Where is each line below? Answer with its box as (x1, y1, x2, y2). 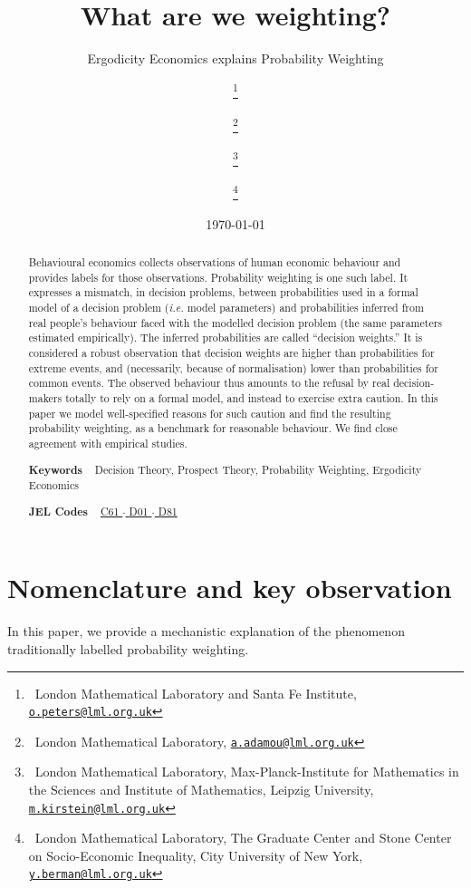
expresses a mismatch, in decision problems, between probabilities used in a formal (28, 285, 418, 300)
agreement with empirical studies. (28, 435, 187, 450)
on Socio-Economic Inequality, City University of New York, (28, 845, 363, 864)
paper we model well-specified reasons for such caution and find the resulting (28, 405, 391, 420)
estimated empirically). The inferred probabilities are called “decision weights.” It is (28, 330, 423, 345)
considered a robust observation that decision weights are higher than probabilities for (28, 345, 435, 361)
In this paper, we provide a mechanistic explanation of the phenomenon (7, 622, 405, 641)
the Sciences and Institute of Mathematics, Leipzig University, (28, 780, 374, 799)
